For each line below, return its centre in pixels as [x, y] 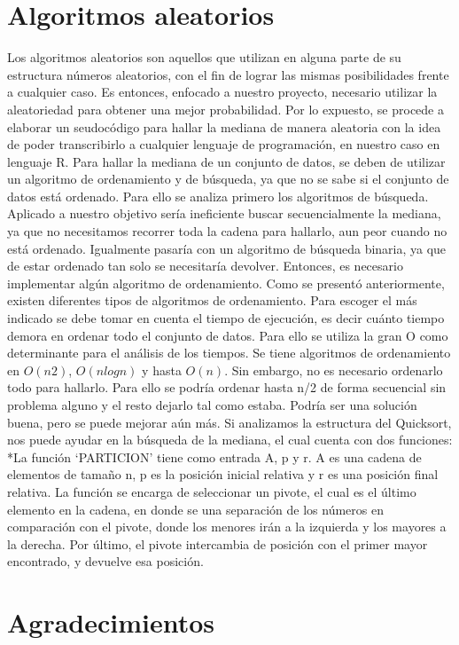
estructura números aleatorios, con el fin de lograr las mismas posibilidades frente [228, 74]
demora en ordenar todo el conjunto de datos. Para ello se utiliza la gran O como [228, 335]
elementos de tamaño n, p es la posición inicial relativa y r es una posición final [223, 474]
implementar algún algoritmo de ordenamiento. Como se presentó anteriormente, [226, 283]
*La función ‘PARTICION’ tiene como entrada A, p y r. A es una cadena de [214, 456]
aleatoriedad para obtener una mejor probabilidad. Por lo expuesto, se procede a [226, 109]
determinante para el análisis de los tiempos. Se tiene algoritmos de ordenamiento [229, 353]
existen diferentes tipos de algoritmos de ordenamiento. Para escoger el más [212, 300]
